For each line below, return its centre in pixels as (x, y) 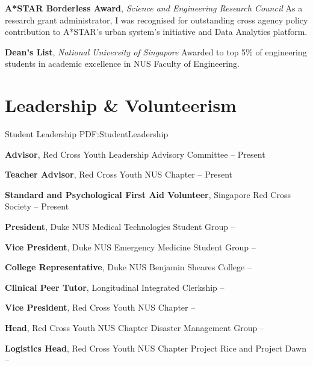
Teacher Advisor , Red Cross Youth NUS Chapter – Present (119, 174)
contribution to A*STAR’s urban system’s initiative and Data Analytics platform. (156, 32)
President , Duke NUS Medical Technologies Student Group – (120, 227)
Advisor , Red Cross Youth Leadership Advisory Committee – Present (135, 154)
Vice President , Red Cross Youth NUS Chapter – (100, 307)
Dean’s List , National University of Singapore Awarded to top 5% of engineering (156, 51)
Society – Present (37, 206)
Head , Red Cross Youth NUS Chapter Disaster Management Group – (135, 328)
